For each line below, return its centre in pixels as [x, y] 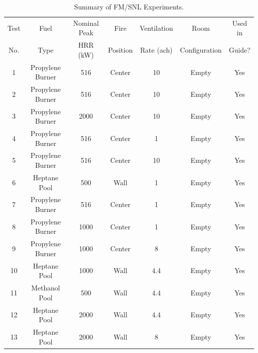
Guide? [240, 50]
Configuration [201, 50]
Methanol [45, 288]
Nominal [86, 23]
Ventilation [156, 28]
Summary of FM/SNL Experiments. [129, 6]
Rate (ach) [156, 50]
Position [120, 50]
